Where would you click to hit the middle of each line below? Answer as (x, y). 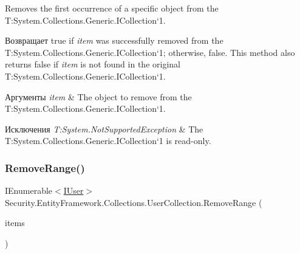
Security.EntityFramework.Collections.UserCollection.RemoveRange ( (134, 202)
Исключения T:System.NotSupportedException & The (104, 129)
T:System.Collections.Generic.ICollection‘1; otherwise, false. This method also (150, 52)
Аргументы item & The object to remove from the (98, 96)
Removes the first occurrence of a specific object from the (112, 8)
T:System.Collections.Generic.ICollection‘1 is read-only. (108, 141)
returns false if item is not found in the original (93, 64)
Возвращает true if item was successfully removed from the (114, 40)
